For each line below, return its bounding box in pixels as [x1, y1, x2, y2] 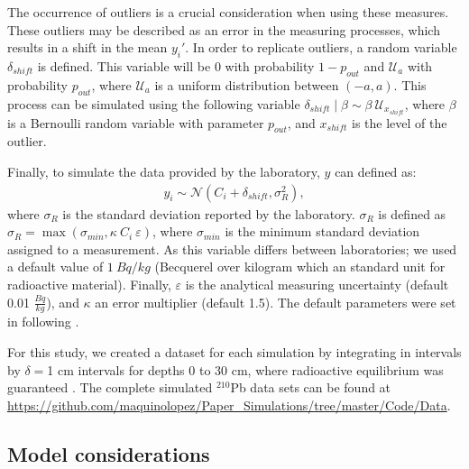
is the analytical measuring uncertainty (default [185, 275, 449, 294]
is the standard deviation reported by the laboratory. [62, 204, 355, 223]
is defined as [378, 204, 446, 223]
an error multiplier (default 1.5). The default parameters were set [95, 292, 456, 311]
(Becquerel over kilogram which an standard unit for [154, 257, 446, 276]
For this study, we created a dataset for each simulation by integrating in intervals [7, 343, 462, 362]
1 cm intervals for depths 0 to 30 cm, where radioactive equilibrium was [47, 360, 444, 379]
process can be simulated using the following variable [7, 94, 300, 113]
